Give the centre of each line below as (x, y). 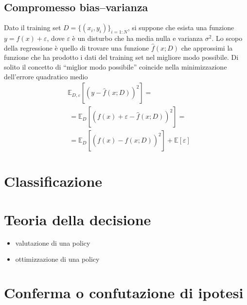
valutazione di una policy (53, 242)
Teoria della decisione (78, 219)
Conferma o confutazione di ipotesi (124, 293)
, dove (56, 38)
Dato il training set (33, 27)
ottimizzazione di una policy (57, 259)
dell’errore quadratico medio (46, 76)
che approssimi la (207, 47)
